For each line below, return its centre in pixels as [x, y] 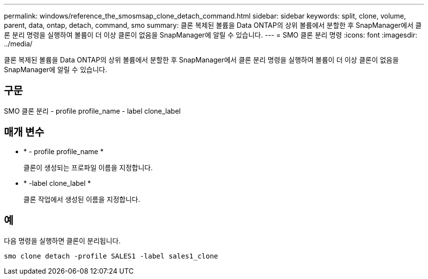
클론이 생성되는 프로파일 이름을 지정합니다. [88, 167]
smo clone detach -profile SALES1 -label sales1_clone [111, 256]
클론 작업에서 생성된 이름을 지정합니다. [82, 199]
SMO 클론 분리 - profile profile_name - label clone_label [92, 111]
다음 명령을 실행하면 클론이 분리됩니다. [62, 240]
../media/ [18, 44]
